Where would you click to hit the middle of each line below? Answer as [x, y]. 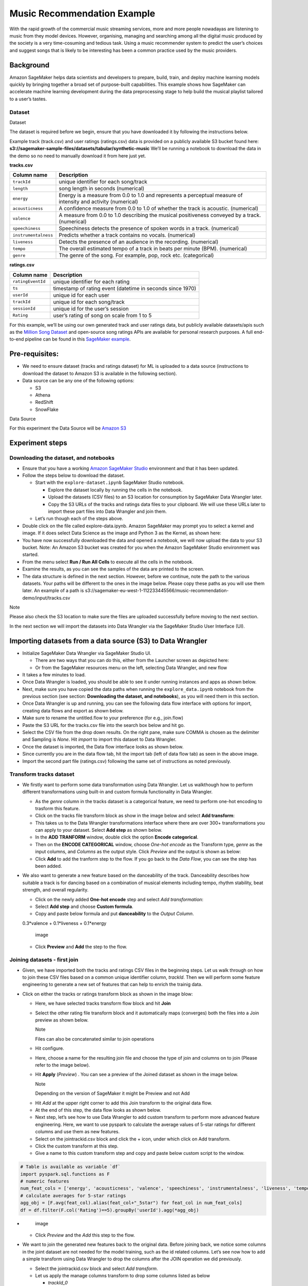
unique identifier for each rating [91, 281]
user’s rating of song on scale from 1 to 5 [102, 315]
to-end [17, 339]
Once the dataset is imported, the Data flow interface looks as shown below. [103, 746]
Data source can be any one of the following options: [78, 381]
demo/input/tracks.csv [46, 598]
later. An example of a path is [53, 591]
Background [30, 65]
